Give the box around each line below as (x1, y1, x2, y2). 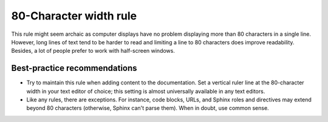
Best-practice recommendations (11, 63, 137, 73)
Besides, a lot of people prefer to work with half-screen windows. (11, 47, 176, 55)
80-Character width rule (11, 9, 137, 22)
